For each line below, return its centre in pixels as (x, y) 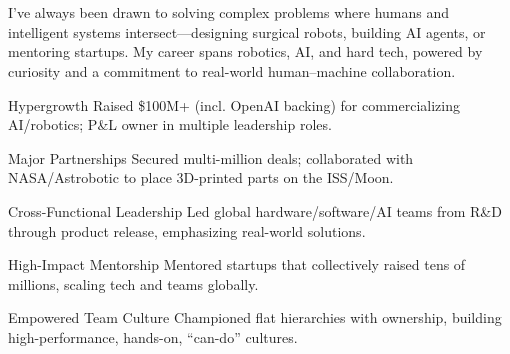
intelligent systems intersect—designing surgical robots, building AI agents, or (247, 31)
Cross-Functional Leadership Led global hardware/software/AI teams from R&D (255, 210)
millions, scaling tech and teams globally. (133, 283)
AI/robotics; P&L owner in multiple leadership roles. (170, 124)
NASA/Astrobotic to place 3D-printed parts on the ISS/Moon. (201, 177)
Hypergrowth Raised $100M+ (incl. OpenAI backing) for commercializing (234, 104)
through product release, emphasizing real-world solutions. (187, 230)
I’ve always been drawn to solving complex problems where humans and (229, 12)
